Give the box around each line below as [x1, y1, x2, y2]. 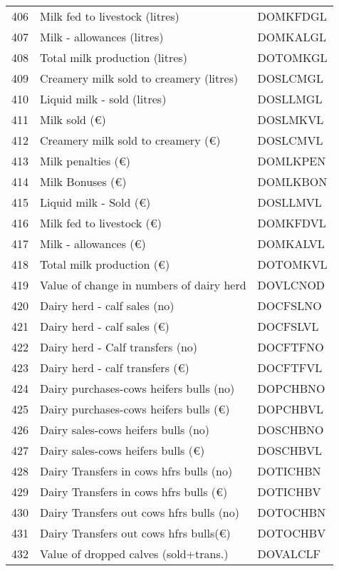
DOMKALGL [257, 29, 326, 45]
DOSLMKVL [257, 111, 324, 128]
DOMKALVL [257, 235, 325, 252]
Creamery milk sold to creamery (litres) [40, 70, 239, 86]
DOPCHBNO [257, 380, 325, 396]
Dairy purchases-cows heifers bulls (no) [40, 380, 235, 396]
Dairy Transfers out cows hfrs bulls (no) [40, 504, 239, 520]
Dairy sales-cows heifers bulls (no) [40, 421, 210, 438]
